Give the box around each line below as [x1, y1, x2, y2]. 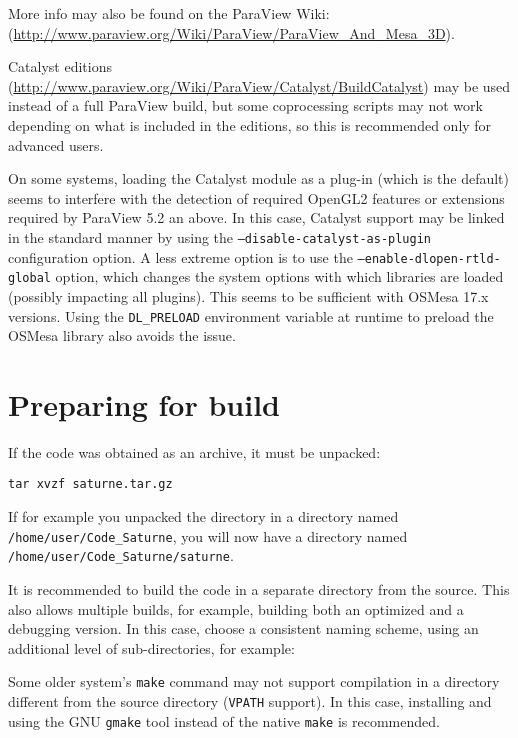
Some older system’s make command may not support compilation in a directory [8, 671, 500, 692]
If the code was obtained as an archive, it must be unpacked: [8, 441, 381, 462]
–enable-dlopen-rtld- [357, 251, 501, 266]
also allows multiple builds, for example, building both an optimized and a [8, 598, 464, 619]
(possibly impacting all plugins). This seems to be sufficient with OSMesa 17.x [8, 285, 489, 306]
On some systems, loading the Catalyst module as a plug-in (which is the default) [8, 168, 510, 189]
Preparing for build [8, 383, 280, 424]
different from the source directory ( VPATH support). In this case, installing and [8, 691, 492, 712]
